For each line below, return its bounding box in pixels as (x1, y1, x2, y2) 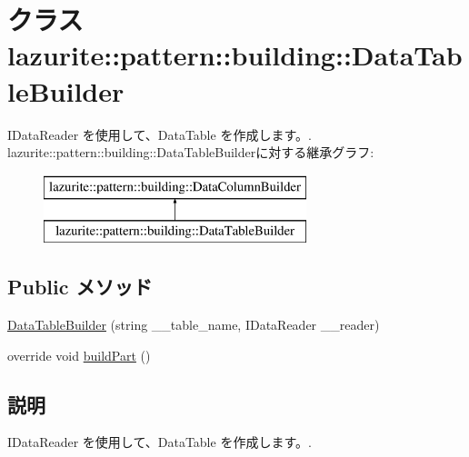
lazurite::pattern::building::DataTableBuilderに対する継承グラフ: (7, 143, 374, 162)
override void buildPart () (7, 345, 151, 364)
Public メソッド (7, 273, 153, 301)
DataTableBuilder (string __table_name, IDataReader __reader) (7, 315, 380, 334)
